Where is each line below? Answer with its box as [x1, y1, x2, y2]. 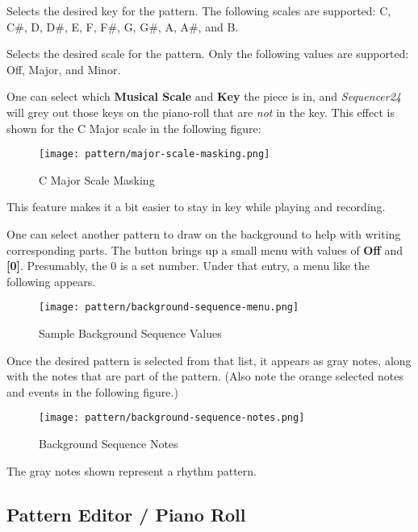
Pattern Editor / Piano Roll [6, 501, 246, 526]
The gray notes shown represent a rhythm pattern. [6, 462, 257, 479]
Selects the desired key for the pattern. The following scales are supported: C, [6, 2, 391, 19]
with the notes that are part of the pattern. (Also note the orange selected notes [6, 368, 403, 384]
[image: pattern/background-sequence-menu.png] [39, 301, 299, 314]
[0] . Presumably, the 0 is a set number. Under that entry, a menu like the [6, 257, 370, 274]
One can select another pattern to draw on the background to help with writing [6, 226, 401, 242]
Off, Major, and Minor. [6, 60, 121, 77]
